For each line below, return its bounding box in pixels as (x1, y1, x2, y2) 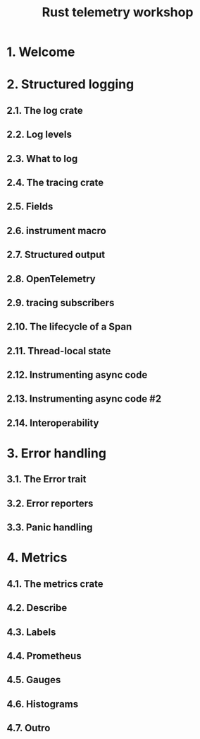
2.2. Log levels (6, 129, 72, 141)
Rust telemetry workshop (42, 4, 194, 21)
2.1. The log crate (6, 104, 83, 117)
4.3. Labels (6, 626, 56, 638)
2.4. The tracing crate (6, 176, 104, 188)
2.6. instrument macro (6, 224, 106, 237)
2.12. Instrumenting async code (6, 369, 148, 381)
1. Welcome (6, 44, 75, 60)
